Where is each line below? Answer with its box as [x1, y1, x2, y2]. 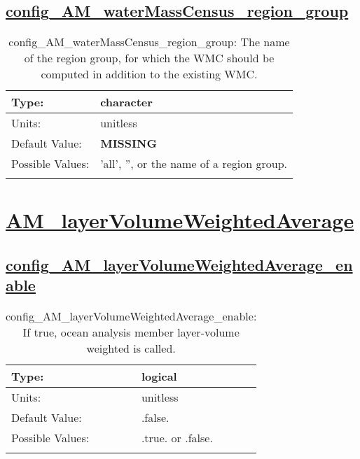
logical [141, 368, 177, 385]
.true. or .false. [141, 430, 213, 446]
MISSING [100, 135, 157, 152]
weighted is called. [86, 340, 176, 357]
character [100, 94, 153, 111]
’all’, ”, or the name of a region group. [100, 155, 287, 172]
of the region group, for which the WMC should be [24, 50, 275, 66]
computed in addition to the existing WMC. [41, 66, 258, 83]
